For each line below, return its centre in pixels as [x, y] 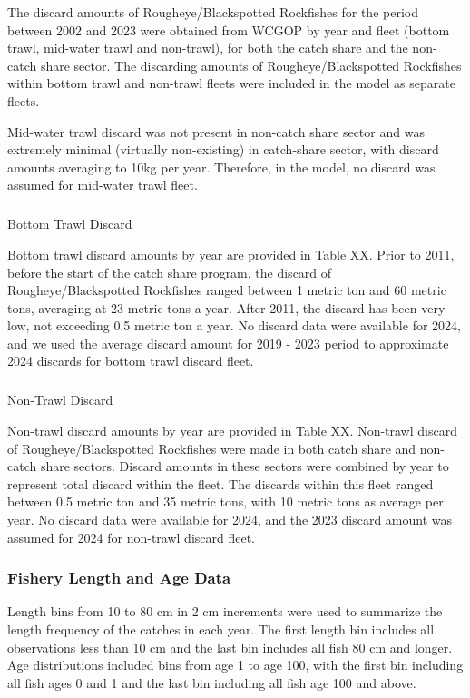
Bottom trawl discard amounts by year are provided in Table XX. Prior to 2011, [231, 254]
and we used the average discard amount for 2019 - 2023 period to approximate [228, 343]
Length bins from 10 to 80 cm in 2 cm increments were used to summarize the [225, 611]
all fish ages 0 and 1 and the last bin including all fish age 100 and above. [212, 682]
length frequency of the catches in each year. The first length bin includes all [221, 629]
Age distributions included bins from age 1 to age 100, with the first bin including [235, 665]
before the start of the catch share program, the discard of [170, 272]
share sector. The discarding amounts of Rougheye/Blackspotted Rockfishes [251, 65]
